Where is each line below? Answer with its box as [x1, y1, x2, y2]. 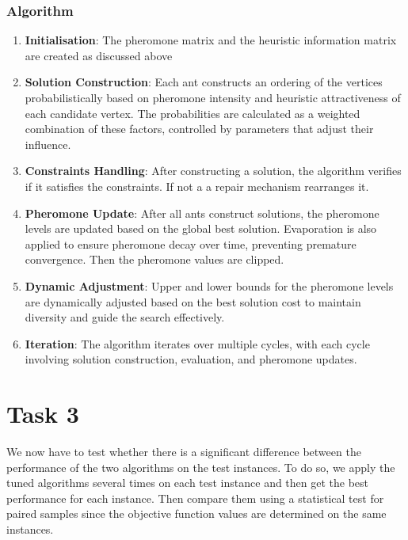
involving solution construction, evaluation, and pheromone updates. [25, 351, 357, 367]
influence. [25, 135, 71, 152]
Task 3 [6, 397, 79, 430]
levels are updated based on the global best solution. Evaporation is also [25, 220, 377, 237]
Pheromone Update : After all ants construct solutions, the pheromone [25, 204, 379, 221]
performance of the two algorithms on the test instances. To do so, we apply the [6, 458, 395, 475]
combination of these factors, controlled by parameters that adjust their [25, 120, 374, 137]
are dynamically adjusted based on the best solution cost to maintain [25, 293, 361, 310]
